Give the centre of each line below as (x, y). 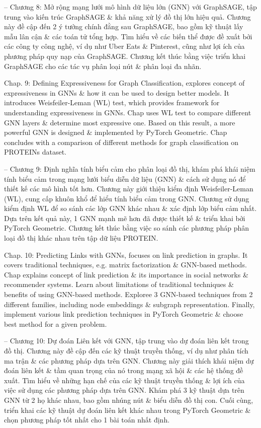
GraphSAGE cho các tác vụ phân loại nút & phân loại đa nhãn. (103, 66)
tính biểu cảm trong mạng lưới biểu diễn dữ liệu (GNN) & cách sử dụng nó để (125, 179)
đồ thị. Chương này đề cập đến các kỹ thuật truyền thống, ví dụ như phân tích (126, 350)
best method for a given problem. (56, 324)
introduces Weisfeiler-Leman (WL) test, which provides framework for (112, 102)
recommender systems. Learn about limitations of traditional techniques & (119, 284)
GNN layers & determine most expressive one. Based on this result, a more (120, 122)
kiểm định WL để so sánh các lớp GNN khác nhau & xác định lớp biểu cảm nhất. (130, 208)
